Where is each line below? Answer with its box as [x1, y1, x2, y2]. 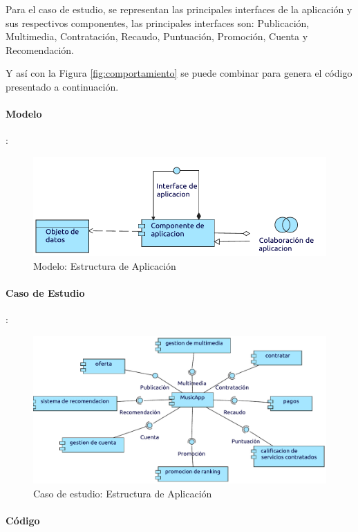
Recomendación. [6, 42, 74, 57]
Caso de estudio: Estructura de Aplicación [33, 486, 212, 500]
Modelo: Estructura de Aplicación [33, 258, 176, 273]
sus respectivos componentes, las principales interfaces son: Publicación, [6, 15, 310, 30]
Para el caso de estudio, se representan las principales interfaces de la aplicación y [6, 2, 352, 16]
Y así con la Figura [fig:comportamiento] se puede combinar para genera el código [6, 66, 352, 80]
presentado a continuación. [6, 79, 119, 93]
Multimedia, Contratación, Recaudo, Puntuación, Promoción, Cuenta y [6, 29, 308, 44]
